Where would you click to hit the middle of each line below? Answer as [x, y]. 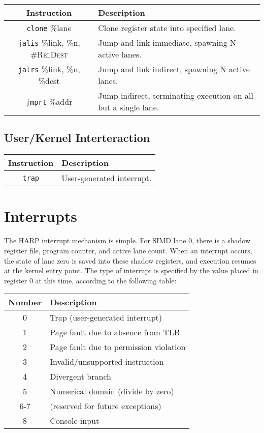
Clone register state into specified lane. [167, 28]
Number [25, 302]
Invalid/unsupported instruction [107, 362]
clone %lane [49, 28]
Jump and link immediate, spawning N [167, 42]
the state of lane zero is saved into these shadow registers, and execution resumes [130, 260]
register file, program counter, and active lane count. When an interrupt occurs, [128, 250]
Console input [75, 421]
